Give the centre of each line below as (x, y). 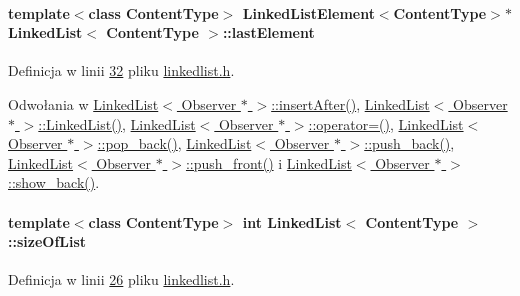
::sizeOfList (47, 241)
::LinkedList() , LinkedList (117, 123)
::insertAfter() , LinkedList (350, 103)
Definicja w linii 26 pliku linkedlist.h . (121, 279)
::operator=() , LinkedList (386, 123)
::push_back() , (409, 143)
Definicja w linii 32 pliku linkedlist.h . (121, 70)
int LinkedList (292, 221)
